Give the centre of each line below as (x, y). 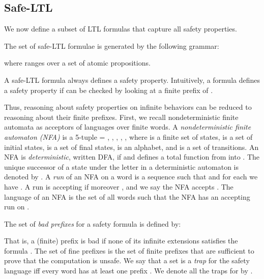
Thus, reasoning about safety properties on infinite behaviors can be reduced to (128, 107)
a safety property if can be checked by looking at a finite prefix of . (109, 90)
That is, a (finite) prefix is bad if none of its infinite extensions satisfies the (121, 241)
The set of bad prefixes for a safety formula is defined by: (93, 223)
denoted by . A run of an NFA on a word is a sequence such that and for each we (131, 177)
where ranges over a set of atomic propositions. (77, 63)
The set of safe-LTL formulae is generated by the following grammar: (112, 45)
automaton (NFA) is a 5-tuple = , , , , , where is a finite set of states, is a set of (128, 136)
